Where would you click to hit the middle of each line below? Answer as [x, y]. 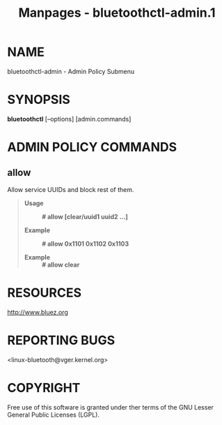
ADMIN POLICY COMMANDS [92, 147]
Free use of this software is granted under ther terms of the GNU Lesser [111, 407]
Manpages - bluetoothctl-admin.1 [117, 13]
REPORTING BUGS [61, 341]
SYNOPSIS [39, 100]
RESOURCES [45, 293]
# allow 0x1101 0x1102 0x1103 [85, 244]
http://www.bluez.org [38, 312]
